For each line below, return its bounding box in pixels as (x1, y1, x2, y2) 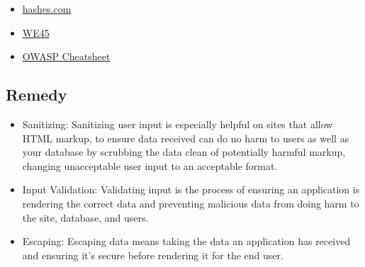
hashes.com (22, 1, 72, 16)
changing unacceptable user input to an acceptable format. (22, 158, 278, 173)
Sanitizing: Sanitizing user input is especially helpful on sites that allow (22, 116, 333, 131)
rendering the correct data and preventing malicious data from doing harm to (22, 195, 359, 210)
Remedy (6, 84, 67, 106)
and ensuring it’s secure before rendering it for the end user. (22, 247, 283, 262)
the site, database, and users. (22, 210, 149, 225)
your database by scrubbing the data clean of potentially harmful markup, (22, 144, 346, 159)
